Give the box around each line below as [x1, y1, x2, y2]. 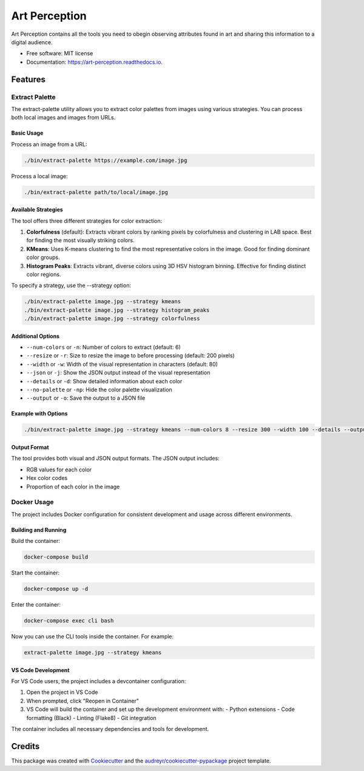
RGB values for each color [26, 466, 92, 473]
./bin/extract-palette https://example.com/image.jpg [24, 157, 187, 164]
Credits [11, 741, 40, 752]
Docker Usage [11, 498, 54, 507]
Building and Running [11, 526, 67, 533]
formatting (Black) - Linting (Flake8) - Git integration [26, 714, 157, 721]
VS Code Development [11, 666, 70, 673]
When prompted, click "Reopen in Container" [26, 697, 140, 704]
